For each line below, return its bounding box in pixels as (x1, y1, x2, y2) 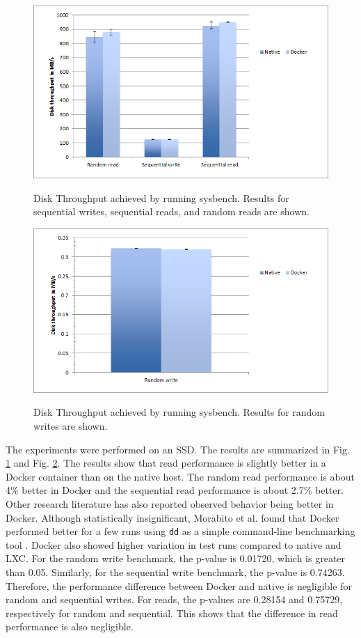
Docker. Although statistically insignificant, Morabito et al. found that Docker (6, 510, 339, 524)
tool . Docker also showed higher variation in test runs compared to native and (6, 537, 342, 552)
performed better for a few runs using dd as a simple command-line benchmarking (6, 524, 355, 538)
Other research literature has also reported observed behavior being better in (6, 496, 334, 511)
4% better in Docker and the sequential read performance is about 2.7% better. (6, 483, 344, 497)
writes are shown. (33, 418, 108, 433)
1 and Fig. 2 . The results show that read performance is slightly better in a (6, 456, 326, 470)
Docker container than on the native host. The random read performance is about (6, 469, 355, 483)
